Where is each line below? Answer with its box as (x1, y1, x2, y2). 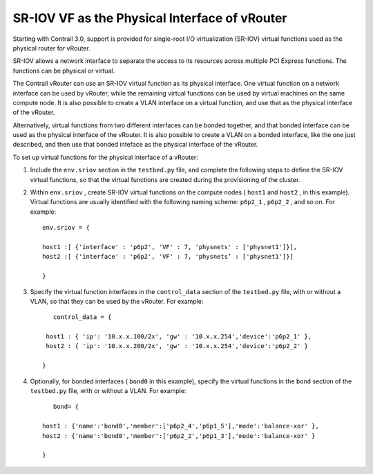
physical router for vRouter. (12, 44, 90, 52)
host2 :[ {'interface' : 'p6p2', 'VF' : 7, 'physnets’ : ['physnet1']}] (42, 253, 294, 261)
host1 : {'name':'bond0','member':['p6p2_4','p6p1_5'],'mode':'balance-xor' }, (42, 422, 319, 430)
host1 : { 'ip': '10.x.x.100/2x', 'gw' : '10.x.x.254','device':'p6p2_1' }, (46, 333, 312, 340)
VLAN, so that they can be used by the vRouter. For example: (30, 297, 204, 305)
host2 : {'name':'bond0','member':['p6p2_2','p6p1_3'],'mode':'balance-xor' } (42, 432, 316, 439)
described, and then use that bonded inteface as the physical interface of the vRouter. (12, 140, 258, 149)
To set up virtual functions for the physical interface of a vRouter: (12, 153, 198, 161)
